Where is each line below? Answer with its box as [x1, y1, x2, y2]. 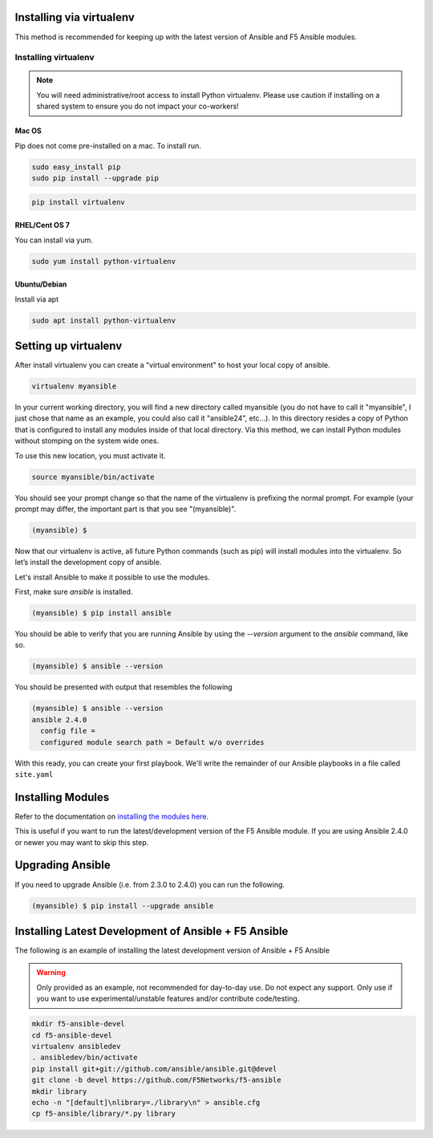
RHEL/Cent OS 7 [14, 221, 70, 230]
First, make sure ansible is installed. [14, 587, 133, 597]
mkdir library [31, 1087, 87, 1095]
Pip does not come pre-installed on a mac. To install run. [14, 140, 202, 150]
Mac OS [14, 126, 42, 136]
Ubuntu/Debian [14, 279, 67, 289]
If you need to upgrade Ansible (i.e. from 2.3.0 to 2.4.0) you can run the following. [14, 880, 285, 889]
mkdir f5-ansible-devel [31, 1019, 126, 1029]
